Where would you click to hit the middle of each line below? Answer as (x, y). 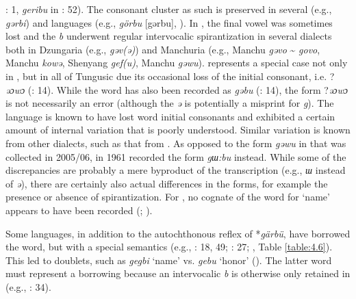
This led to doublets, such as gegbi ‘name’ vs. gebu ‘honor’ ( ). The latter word (169, 260)
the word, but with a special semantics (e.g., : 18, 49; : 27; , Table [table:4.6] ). (169, 247)
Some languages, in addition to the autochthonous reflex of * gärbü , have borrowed (178, 233)
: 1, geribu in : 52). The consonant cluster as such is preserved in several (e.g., (169, 9)
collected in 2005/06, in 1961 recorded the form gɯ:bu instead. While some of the (176, 156)
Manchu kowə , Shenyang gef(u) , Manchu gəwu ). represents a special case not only (177, 63)
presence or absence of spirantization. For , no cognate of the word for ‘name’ (168, 197)
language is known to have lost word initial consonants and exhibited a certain (170, 116)
